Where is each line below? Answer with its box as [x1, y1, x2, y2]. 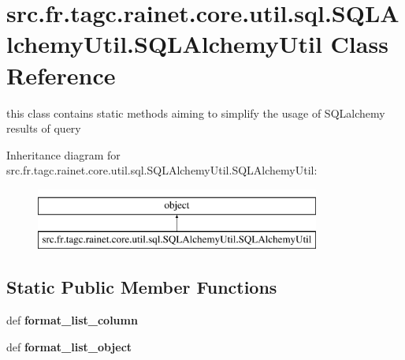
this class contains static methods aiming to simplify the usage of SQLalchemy [6, 104, 385, 121]
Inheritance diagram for [6, 146, 121, 163]
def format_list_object [6, 338, 132, 354]
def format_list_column [6, 312, 138, 328]
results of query [6, 120, 81, 137]
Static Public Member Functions [6, 275, 277, 299]
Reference [6, 58, 116, 91]
